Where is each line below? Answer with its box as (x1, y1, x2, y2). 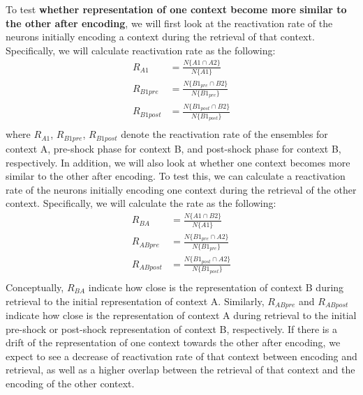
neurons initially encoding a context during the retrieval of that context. (6, 29, 315, 44)
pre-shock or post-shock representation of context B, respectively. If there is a (6, 321, 337, 336)
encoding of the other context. (6, 376, 135, 390)
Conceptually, (6, 279, 64, 294)
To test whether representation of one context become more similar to (6, 2, 347, 16)
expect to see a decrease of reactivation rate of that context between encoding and (6, 348, 357, 363)
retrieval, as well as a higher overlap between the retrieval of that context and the (6, 362, 355, 377)
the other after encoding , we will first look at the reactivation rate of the (6, 15, 333, 30)
